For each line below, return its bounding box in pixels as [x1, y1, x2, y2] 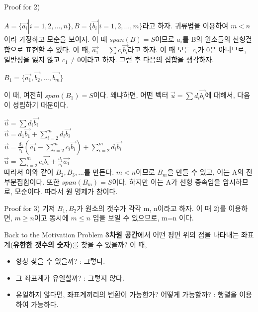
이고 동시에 [34, 212, 69, 223]
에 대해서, [205, 90, 235, 100]
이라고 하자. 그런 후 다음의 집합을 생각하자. [81, 54, 214, 64]
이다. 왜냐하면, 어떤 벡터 [93, 90, 169, 100]
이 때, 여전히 [4, 90, 43, 100]
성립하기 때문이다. [12, 100, 69, 110]
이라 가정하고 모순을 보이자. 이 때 [4, 33, 107, 44]
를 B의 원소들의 [182, 33, 231, 44]
